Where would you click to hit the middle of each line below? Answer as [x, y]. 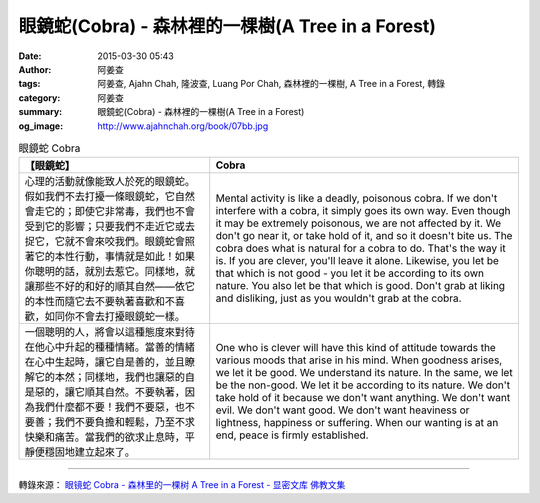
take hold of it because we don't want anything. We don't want [363, 398]
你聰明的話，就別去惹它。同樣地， [104, 272]
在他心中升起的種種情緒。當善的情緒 [109, 347]
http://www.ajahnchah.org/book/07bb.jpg [183, 126]
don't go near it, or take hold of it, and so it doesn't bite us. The [364, 236]
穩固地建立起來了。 [89, 452]
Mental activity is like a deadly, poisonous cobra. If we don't [356, 198]
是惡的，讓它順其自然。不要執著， [104, 392]
